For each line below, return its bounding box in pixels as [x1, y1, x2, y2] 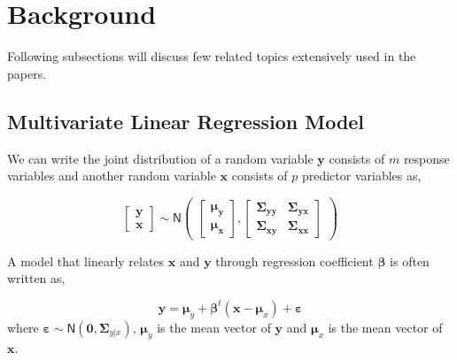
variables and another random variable [7, 166, 216, 185]
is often [390, 251, 430, 270]
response [403, 149, 450, 167]
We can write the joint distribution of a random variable [7, 149, 314, 167]
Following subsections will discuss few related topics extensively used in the [7, 47, 416, 65]
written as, [7, 269, 66, 287]
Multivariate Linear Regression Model [7, 107, 365, 134]
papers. [7, 64, 47, 82]
